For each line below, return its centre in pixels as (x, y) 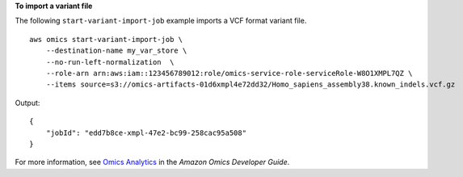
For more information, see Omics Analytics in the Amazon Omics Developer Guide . (152, 162)
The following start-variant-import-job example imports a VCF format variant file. (161, 21)
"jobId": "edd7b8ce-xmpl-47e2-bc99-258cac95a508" (146, 133)
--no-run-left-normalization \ (110, 62)
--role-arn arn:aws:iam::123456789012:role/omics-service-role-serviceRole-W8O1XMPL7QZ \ (229, 73)
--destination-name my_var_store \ (116, 51)
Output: (27, 103)
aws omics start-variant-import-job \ (106, 39)
